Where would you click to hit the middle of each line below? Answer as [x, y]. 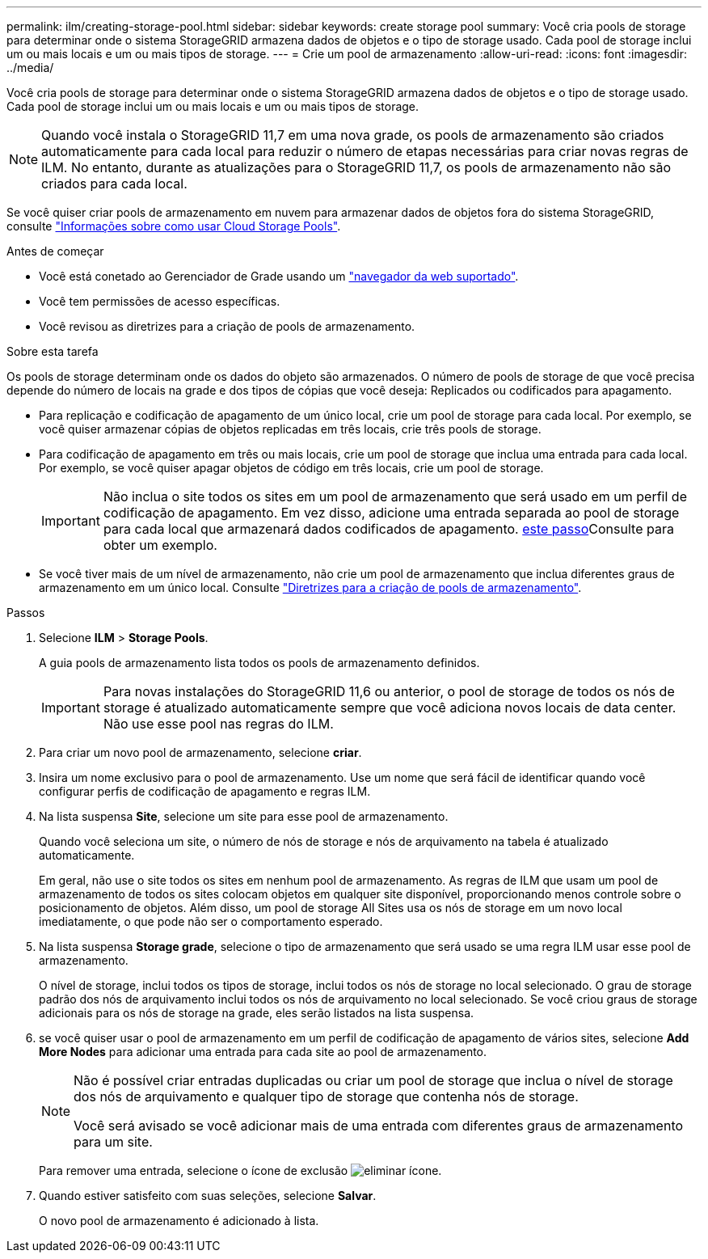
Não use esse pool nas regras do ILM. [218, 724]
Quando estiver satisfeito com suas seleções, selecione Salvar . [208, 1196]
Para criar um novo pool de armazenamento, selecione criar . [200, 752]
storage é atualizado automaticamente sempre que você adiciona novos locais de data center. [390, 708]
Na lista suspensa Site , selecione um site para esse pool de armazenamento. [244, 816]
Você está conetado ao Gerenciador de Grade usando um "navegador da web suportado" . [279, 276]
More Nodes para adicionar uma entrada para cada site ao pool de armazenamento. [263, 1052]
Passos [26, 613]
